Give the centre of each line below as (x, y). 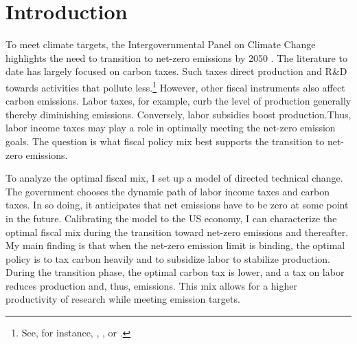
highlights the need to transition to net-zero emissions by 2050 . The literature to (176, 57)
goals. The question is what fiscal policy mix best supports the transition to (165, 141)
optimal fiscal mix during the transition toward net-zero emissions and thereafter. (177, 232)
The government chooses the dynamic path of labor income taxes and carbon (168, 191)
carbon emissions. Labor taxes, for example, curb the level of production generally (178, 101)
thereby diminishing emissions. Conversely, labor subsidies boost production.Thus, (178, 114)
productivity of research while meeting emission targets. (123, 299)
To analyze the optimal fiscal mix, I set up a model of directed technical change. (174, 178)
